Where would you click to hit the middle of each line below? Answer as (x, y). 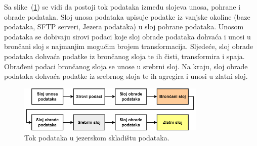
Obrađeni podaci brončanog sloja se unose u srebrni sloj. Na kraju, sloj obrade (126, 66)
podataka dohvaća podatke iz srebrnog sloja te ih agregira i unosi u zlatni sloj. (126, 76)
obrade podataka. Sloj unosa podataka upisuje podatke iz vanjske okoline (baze (127, 16)
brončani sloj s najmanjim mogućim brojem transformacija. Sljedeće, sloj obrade (129, 46)
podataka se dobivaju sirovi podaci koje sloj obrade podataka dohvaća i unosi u (127, 36)
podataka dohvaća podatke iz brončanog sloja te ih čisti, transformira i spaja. (124, 56)
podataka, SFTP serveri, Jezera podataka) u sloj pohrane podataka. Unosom (124, 27)
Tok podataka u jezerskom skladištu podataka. (97, 137)
